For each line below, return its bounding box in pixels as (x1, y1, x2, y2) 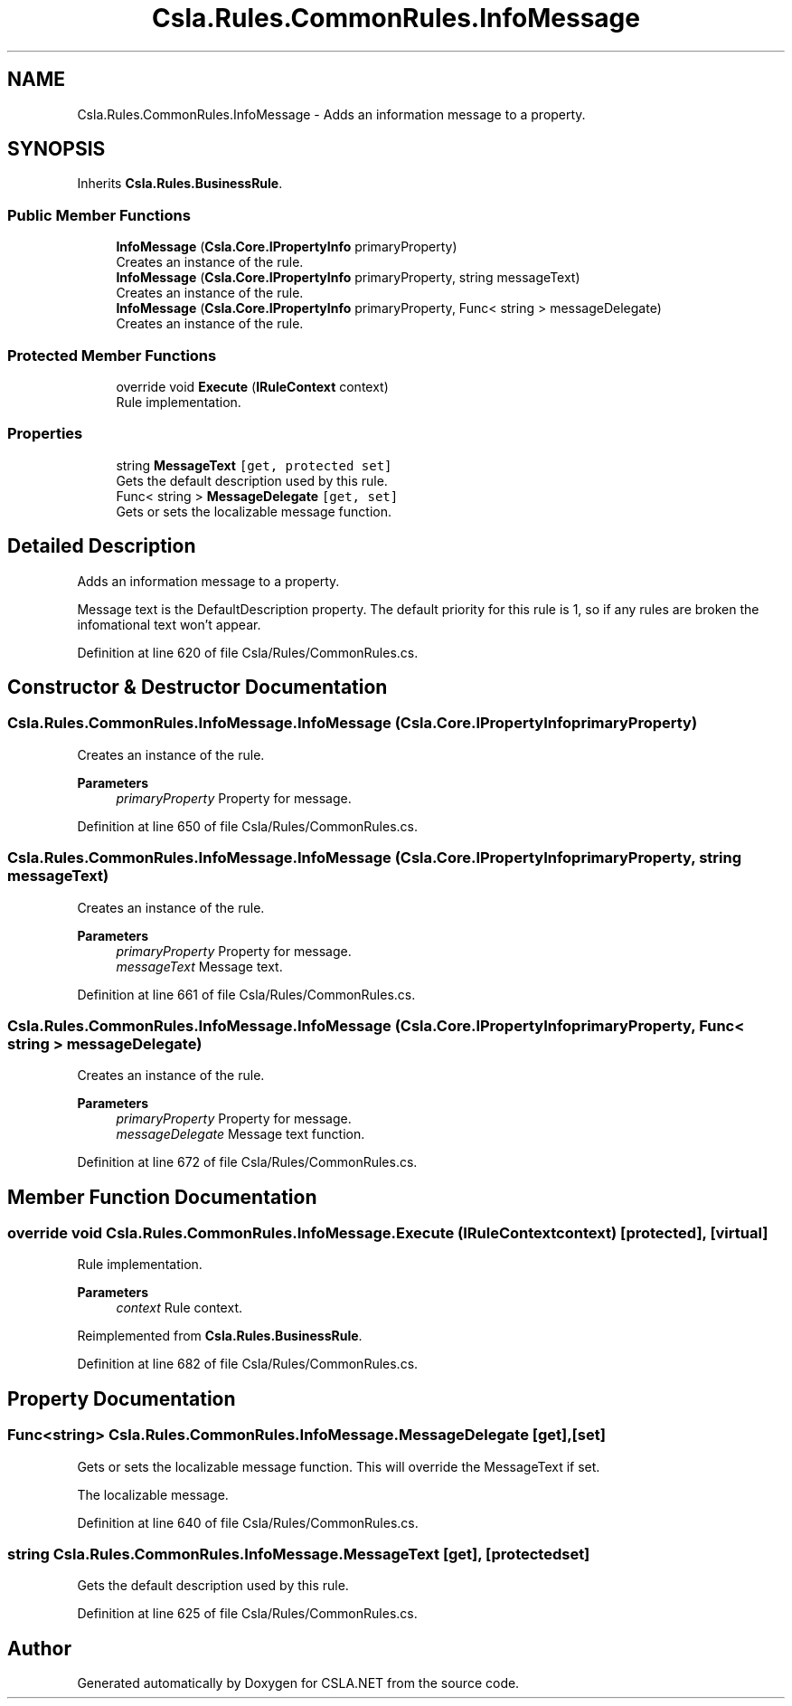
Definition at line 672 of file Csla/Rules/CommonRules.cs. (77, 1154, 418, 1171)
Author (7, 1636, 71, 1660)
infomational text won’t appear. (77, 616, 261, 632)
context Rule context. (116, 1300, 242, 1316)
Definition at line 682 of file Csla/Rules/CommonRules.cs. (77, 1356, 419, 1372)
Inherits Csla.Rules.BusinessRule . (77, 175, 283, 192)
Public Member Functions (7, 205, 191, 224)
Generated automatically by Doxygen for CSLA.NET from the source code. (77, 1675, 520, 1692)
